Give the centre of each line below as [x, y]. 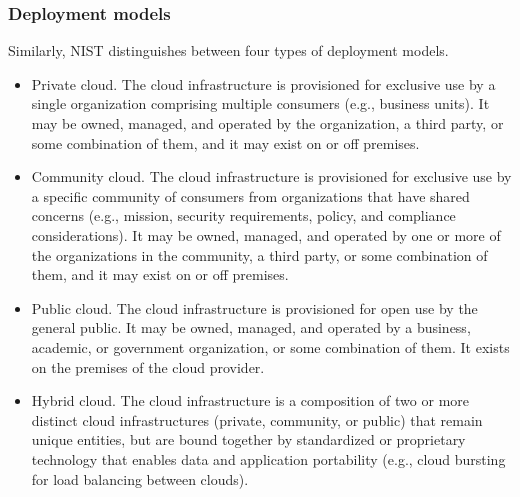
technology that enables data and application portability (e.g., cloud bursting [268, 458]
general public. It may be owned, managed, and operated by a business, [251, 327]
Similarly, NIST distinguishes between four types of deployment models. [228, 50]
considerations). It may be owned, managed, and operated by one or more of [266, 234]
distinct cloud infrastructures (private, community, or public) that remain [257, 419]
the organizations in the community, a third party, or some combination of [259, 254]
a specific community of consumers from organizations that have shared [250, 195]
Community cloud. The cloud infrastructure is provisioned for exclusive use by [271, 176]
